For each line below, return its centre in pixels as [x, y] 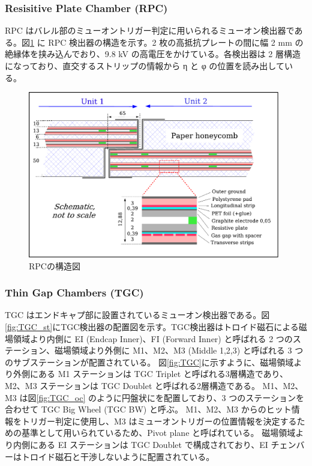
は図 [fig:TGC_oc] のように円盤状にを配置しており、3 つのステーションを [162, 397]
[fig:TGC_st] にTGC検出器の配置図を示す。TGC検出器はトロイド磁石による [152, 327]
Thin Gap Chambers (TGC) [74, 293]
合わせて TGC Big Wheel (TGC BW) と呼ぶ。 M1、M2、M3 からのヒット [148, 409]
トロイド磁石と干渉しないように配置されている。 [118, 456]
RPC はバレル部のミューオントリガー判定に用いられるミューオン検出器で [150, 30]
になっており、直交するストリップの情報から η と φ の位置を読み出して [145, 66]
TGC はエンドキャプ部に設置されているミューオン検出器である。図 [137, 315]
